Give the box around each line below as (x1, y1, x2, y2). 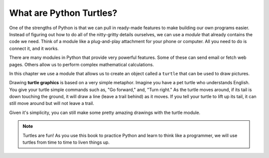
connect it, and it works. (9, 45, 59, 52)
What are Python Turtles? (9, 7, 118, 18)
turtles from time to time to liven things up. (22, 139, 110, 146)
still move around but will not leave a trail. (9, 101, 94, 106)
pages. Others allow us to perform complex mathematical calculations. (9, 61, 154, 67)
